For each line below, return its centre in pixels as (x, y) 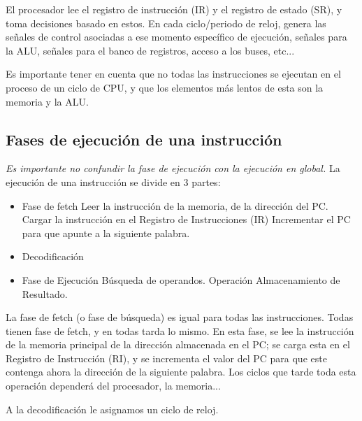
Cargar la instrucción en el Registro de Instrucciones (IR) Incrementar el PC (186, 219)
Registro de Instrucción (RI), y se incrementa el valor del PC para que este (166, 358)
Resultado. (45, 293)
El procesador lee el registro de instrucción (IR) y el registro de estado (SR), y (174, 9)
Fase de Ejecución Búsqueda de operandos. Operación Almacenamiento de (181, 279)
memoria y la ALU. (47, 101)
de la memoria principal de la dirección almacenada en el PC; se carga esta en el (178, 344)
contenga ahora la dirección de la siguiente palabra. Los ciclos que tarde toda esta (181, 372)
